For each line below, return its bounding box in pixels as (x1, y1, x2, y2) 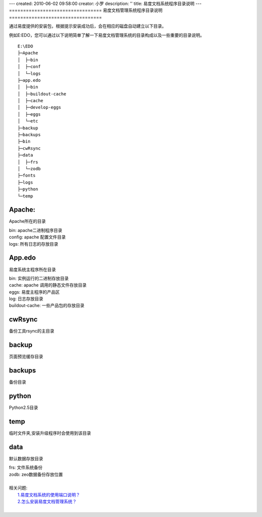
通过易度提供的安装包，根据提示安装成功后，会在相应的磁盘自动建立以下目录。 (9, 23, 166, 29)
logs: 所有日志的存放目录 (9, 241, 58, 247)
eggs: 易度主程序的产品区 (9, 289, 60, 295)
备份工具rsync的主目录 (9, 328, 54, 334)
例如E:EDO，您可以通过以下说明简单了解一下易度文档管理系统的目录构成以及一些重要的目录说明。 (9, 32, 205, 38)
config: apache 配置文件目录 (9, 234, 66, 240)
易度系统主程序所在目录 (9, 267, 56, 272)
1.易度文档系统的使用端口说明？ (17, 492, 80, 498)
